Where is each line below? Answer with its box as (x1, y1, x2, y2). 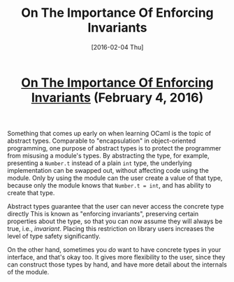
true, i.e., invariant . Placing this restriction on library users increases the (7, 224, 214, 232)
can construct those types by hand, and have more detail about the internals (7, 260, 227, 269)
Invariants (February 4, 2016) (31, 90, 204, 106)
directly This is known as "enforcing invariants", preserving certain (7, 209, 199, 218)
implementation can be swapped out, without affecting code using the (7, 166, 210, 174)
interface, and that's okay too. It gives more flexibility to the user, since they (7, 253, 226, 261)
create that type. (7, 188, 55, 197)
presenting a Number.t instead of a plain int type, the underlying (7, 159, 192, 167)
